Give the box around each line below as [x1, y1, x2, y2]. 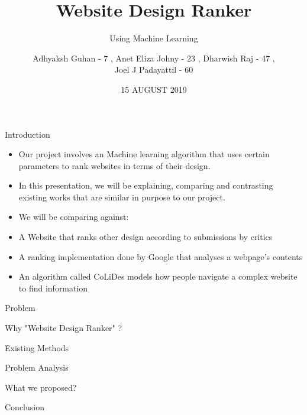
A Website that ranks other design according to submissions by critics [18, 231, 273, 243]
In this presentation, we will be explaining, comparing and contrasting [18, 179, 273, 192]
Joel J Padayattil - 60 [114, 63, 193, 76]
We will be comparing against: [18, 210, 129, 223]
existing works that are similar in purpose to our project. [18, 190, 225, 203]
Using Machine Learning [109, 32, 198, 44]
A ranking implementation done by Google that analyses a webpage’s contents [18, 250, 303, 262]
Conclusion [5, 401, 44, 413]
